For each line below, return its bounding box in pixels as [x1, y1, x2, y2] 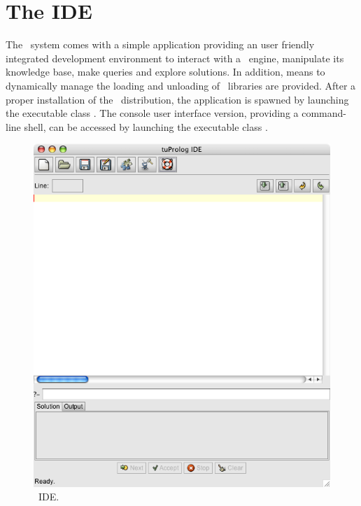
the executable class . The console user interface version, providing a [6, 106, 299, 120]
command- [302, 106, 346, 120]
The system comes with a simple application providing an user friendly [6, 37, 315, 52]
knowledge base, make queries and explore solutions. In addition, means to [6, 64, 325, 79]
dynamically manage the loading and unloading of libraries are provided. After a [6, 78, 356, 92]
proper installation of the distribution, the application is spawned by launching [6, 92, 349, 106]
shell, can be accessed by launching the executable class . [24, 119, 268, 134]
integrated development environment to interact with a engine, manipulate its [6, 50, 344, 65]
